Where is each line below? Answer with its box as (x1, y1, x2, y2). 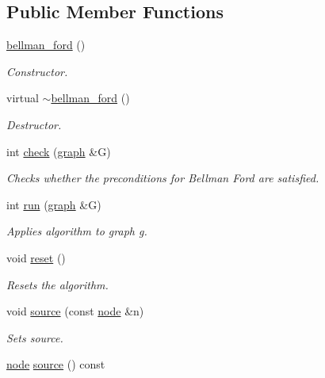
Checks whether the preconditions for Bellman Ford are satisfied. (6, 170, 319, 186)
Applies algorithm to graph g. (6, 223, 147, 239)
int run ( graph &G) (6, 196, 101, 212)
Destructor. (6, 116, 62, 132)
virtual (6, 90, 39, 106)
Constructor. (6, 63, 68, 79)
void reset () (6, 249, 66, 265)
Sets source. (6, 329, 63, 346)
